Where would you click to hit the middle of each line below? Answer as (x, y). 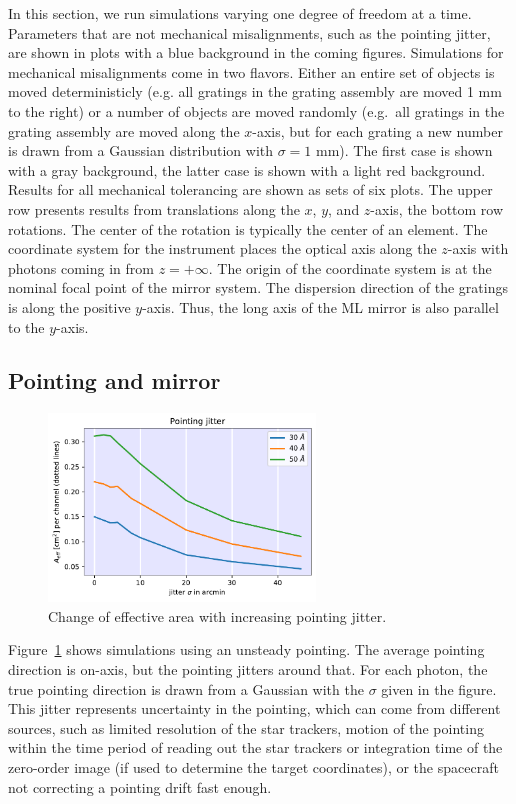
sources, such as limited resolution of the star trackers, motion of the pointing (246, 727)
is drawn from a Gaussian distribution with (141, 150)
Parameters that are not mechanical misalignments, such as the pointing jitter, (249, 32)
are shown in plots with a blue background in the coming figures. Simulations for (256, 52)
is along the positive (69, 306)
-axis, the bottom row (437, 208)
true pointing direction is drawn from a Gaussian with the (186, 688)
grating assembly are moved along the (124, 130)
